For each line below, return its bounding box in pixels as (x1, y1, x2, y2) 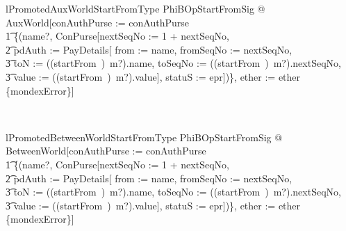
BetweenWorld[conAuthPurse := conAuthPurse (6, 143, 206, 158)
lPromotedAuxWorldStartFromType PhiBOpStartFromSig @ (6, 1, 265, 15)
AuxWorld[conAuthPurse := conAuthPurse (6, 15, 189, 29)
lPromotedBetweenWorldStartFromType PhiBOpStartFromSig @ (6, 129, 283, 144)
